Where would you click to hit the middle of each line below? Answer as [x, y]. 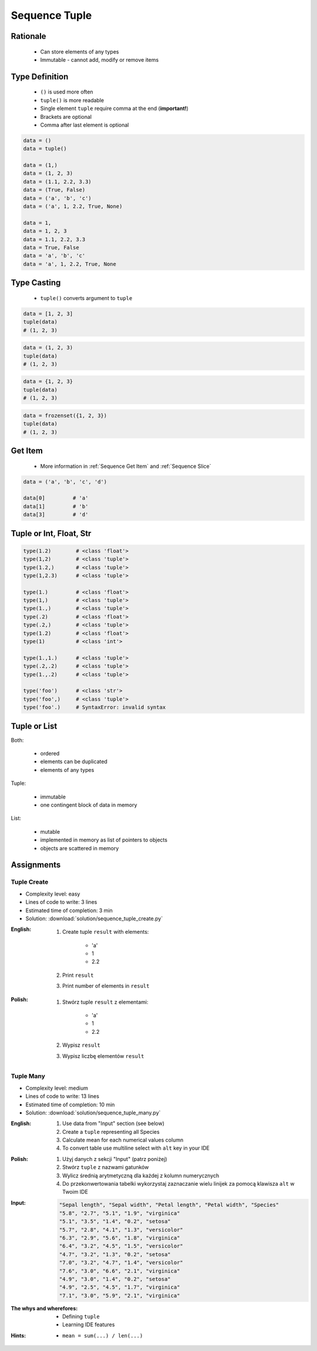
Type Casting [36, 283]
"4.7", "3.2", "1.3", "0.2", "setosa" [115, 1254]
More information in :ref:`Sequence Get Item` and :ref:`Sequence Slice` [126, 466]
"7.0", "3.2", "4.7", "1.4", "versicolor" [121, 1263]
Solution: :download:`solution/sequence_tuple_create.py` [94, 919]
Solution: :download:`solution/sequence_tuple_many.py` [93, 1113]
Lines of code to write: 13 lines [63, 1096]
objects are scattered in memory [80, 848]
